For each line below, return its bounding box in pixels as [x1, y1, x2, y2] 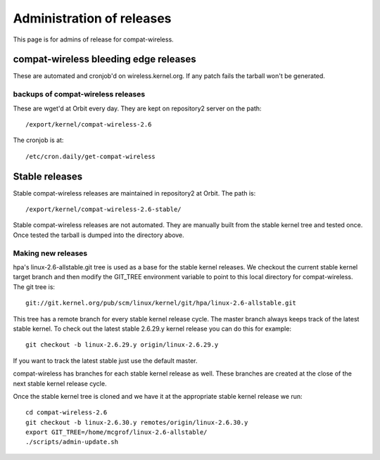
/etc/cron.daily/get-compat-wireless [25, 152, 156, 160]
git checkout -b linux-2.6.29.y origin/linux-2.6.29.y [25, 341, 219, 349]
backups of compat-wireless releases [13, 89, 146, 99]
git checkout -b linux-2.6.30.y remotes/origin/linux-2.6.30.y [25, 419, 248, 426]
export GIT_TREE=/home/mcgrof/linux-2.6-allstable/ [25, 428, 208, 436]
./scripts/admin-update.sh [25, 438, 119, 446]
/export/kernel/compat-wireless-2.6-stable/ [25, 205, 182, 214]
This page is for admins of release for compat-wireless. [13, 35, 174, 44]
